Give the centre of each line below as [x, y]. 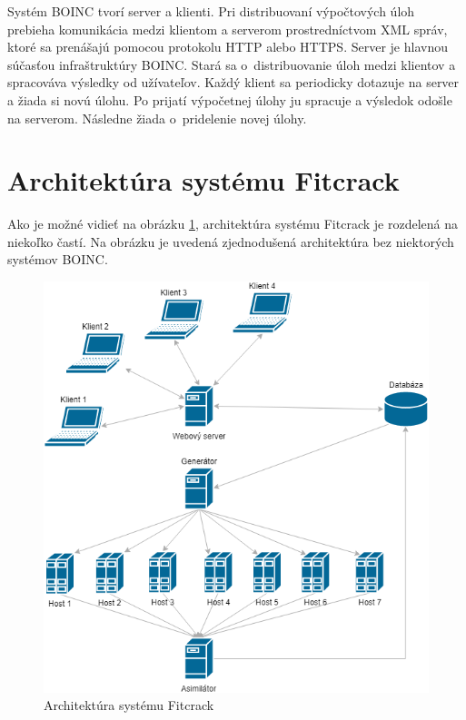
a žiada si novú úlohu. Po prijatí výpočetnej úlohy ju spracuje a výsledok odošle [230, 99]
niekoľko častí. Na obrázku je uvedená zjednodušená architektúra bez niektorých [231, 241]
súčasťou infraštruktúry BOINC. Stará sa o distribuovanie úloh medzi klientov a [232, 64]
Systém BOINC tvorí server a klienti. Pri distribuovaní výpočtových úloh [211, 11]
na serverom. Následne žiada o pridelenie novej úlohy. [157, 118]
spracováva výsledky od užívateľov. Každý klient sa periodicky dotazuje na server [233, 82]
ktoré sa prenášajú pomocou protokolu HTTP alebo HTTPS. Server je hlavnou [228, 47]
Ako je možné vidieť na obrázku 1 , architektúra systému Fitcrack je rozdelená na [233, 224]
